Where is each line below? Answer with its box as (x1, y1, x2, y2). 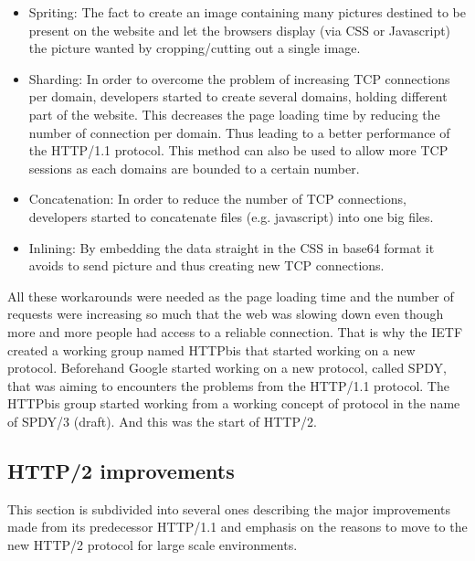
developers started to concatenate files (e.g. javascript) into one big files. (28, 206, 434, 226)
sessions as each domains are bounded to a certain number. (28, 158, 360, 177)
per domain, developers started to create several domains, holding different (28, 87, 448, 106)
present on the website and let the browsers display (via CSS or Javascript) (28, 20, 451, 39)
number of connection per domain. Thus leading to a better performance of (28, 122, 450, 142)
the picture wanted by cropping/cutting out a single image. (28, 38, 361, 58)
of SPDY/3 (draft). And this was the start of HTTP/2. (7, 411, 317, 430)
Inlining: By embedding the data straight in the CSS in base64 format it (28, 238, 435, 257)
